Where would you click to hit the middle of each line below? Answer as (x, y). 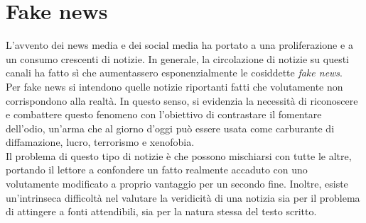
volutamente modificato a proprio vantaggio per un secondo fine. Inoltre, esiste (177, 184)
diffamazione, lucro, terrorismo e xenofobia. (100, 142)
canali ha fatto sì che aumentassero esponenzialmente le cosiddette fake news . (174, 73)
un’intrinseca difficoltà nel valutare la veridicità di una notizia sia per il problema (183, 197)
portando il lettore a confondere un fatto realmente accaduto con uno (157, 170)
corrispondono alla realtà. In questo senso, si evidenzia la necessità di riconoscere (182, 100)
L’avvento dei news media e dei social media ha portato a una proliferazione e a (179, 45)
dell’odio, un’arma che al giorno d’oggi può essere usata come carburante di (170, 128)
